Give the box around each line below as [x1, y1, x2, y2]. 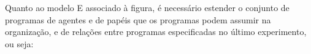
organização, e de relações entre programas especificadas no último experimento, [5, 25, 307, 38]
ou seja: [5, 37, 34, 50]
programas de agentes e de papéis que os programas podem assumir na [5, 13, 271, 26]
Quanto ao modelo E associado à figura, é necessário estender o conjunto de [5, 1, 290, 13]
